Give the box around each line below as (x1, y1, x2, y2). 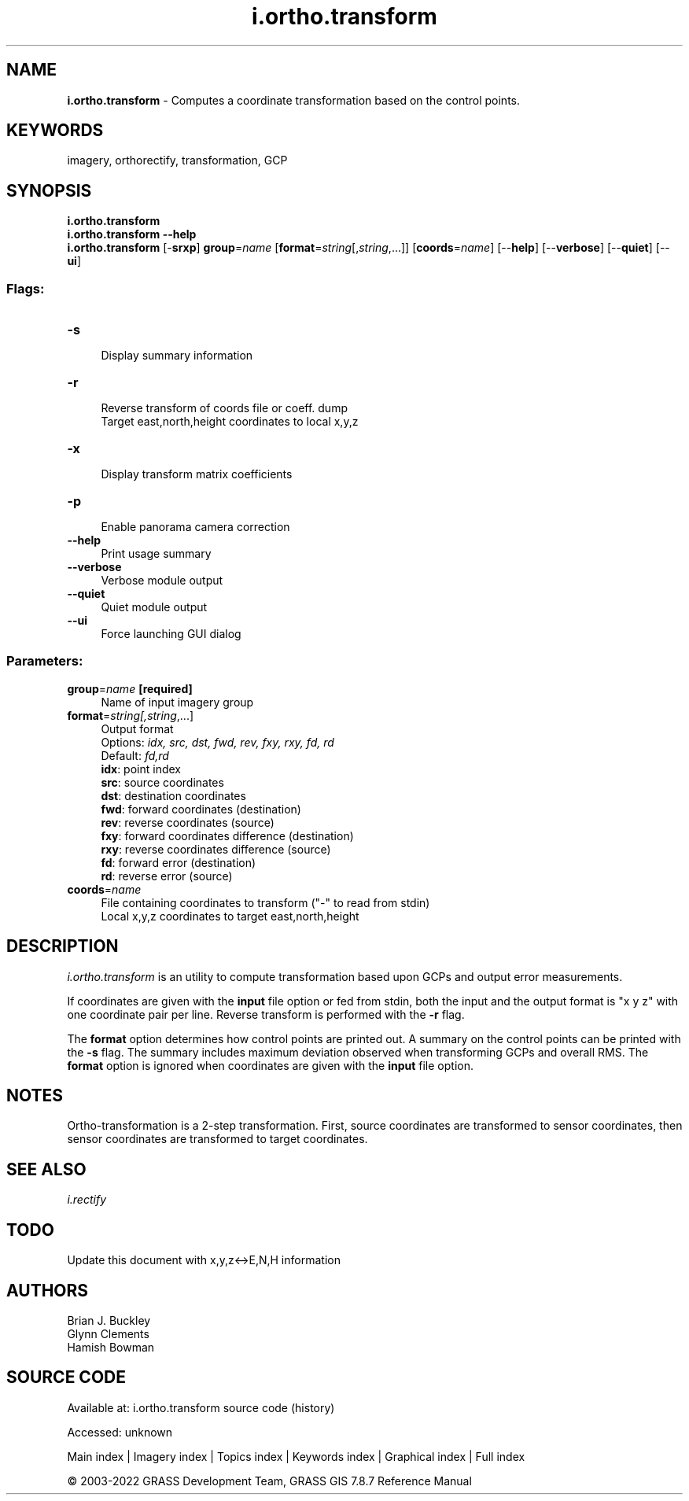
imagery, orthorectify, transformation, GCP (67, 153, 288, 168)
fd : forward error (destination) (101, 855, 256, 869)
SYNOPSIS (6, 180, 92, 201)
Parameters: (6, 653, 83, 669)
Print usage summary (101, 547, 212, 561)
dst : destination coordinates (101, 788, 246, 802)
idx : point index (101, 762, 181, 776)
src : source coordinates (101, 775, 224, 789)
